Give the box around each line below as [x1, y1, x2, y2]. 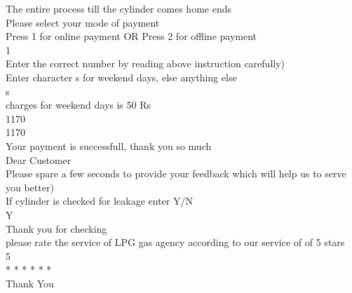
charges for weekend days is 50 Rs [6, 97, 151, 112]
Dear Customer [6, 152, 72, 167]
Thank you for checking [6, 221, 107, 236]
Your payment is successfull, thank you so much [6, 138, 212, 153]
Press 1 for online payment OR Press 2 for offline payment [6, 29, 257, 43]
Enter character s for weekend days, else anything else [6, 69, 237, 84]
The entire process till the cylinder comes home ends [6, 1, 231, 15]
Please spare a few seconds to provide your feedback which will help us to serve [6, 166, 346, 181]
